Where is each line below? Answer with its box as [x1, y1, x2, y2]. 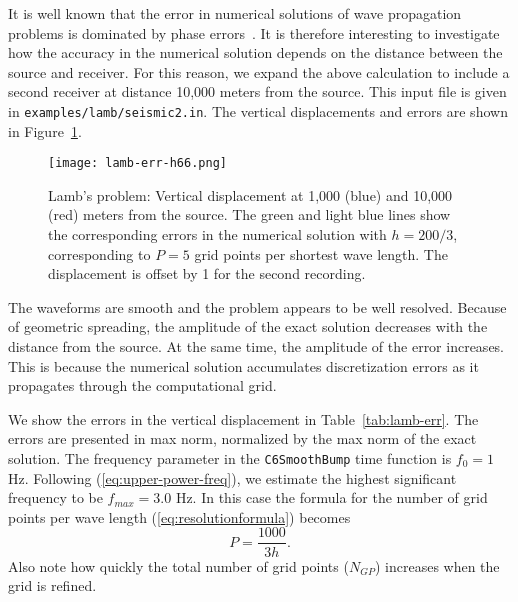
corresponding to [48, 243, 151, 264]
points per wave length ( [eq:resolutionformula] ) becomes [8, 506, 351, 527]
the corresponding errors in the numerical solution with [48, 224, 387, 245]
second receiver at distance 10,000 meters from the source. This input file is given [8, 81, 507, 102]
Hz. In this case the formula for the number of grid [175, 487, 488, 508]
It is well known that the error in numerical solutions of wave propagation [8, 3, 462, 23]
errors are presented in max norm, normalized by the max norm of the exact [8, 428, 477, 449]
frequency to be [8, 487, 103, 508]
